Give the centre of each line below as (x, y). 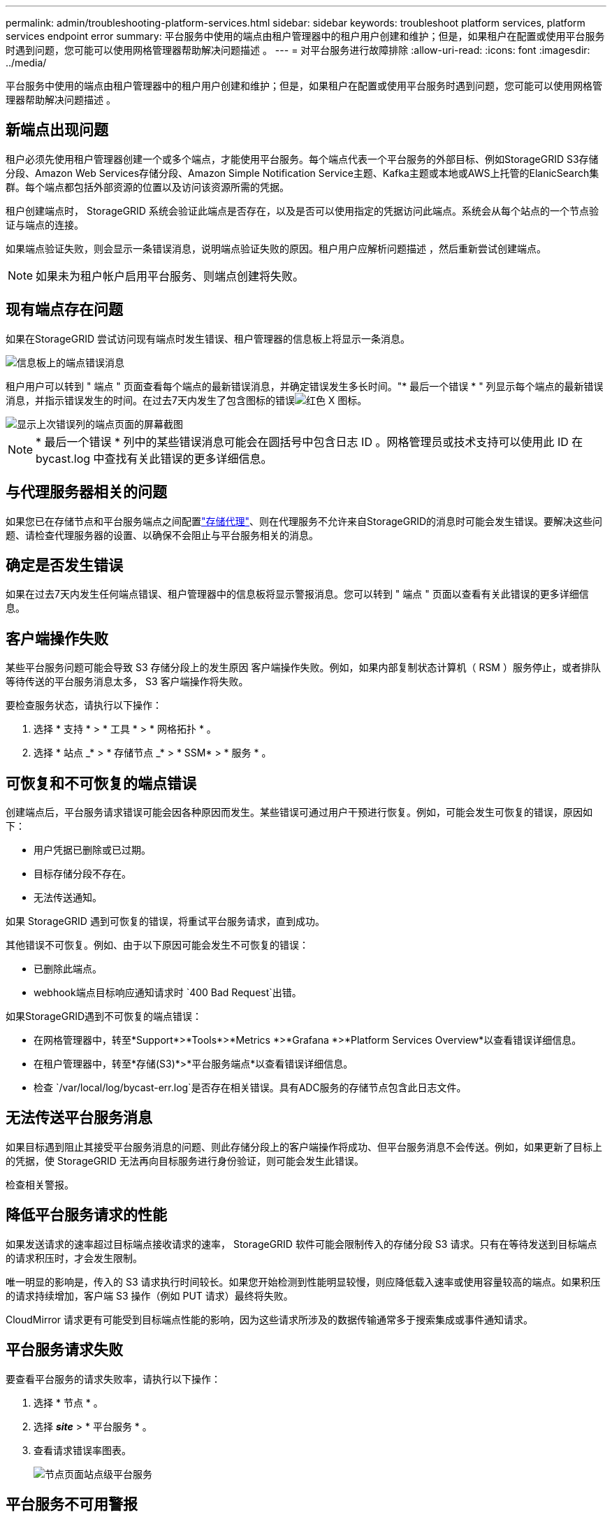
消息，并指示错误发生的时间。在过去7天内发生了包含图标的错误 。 (187, 400)
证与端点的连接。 (45, 224)
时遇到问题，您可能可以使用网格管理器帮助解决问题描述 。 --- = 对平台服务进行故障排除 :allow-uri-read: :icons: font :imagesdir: (298, 50)
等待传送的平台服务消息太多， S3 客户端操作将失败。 (127, 682)
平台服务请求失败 (64, 1350)
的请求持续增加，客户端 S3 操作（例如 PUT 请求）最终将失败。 (150, 1295)
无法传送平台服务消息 (79, 1118)
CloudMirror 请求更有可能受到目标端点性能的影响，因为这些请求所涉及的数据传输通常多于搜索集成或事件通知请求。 (270, 1319)
